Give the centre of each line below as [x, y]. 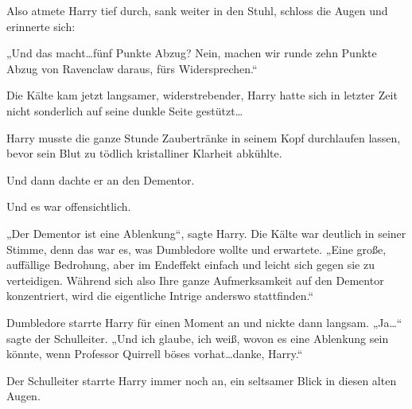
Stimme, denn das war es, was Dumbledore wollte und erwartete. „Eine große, [196, 249]
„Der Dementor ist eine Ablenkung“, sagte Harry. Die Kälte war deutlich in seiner [206, 233]
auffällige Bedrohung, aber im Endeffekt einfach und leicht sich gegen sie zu [190, 265]
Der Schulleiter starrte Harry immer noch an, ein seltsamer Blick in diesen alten [202, 380]
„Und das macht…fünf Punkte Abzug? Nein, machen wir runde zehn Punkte [192, 53]
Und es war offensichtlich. [69, 206]
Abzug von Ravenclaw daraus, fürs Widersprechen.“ [132, 68]
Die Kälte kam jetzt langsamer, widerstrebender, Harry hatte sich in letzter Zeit [202, 95]
